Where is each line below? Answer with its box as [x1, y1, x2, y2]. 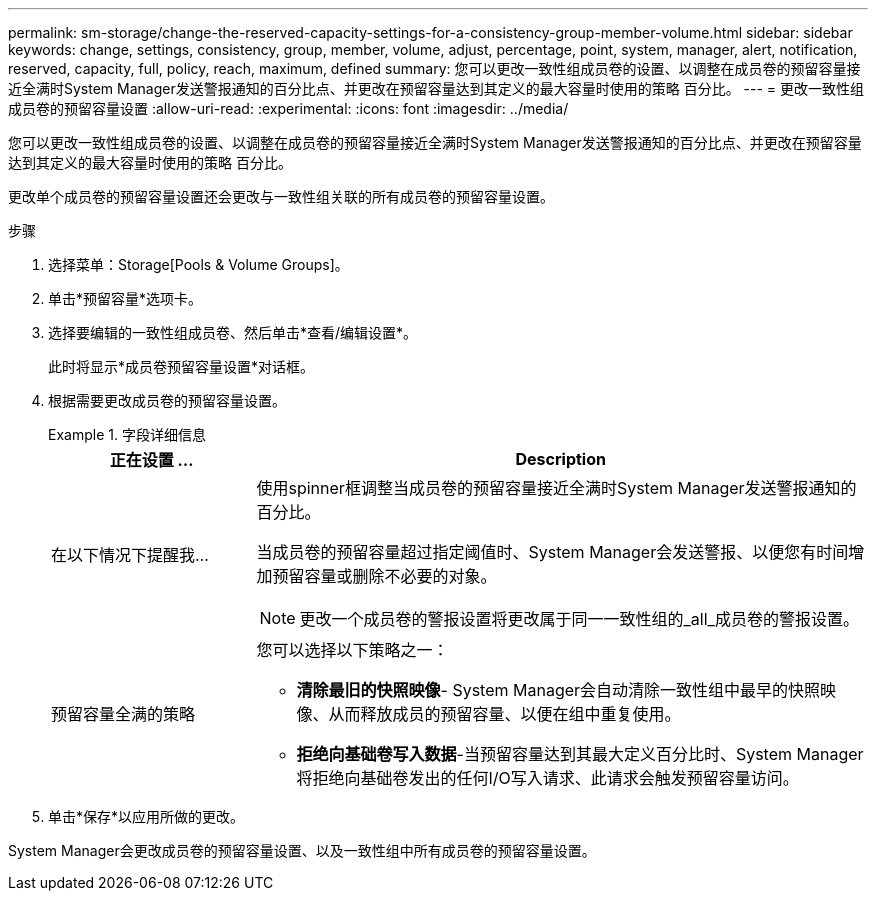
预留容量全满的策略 [51, 704, 196, 724]
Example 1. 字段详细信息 [48, 426, 206, 443]
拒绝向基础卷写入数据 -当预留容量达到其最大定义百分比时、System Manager [296, 744, 864, 764]
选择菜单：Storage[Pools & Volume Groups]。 [48, 256, 349, 273]
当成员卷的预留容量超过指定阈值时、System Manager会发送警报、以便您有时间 [256, 542, 849, 562]
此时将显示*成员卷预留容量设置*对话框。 [48, 358, 315, 375]
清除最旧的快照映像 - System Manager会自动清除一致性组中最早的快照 [296, 680, 821, 700]
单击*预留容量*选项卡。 [48, 290, 203, 307]
